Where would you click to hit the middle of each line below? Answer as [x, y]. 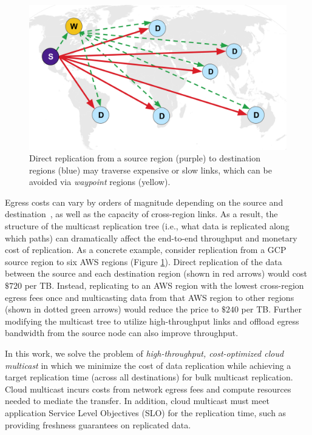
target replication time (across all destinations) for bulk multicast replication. [149, 377]
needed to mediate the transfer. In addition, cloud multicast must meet [137, 401]
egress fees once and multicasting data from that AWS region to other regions [150, 297]
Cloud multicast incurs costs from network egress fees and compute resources [148, 389]
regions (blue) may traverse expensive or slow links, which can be [151, 170]
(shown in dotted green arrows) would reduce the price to [112, 309]
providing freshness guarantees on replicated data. [98, 424]
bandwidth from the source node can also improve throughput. [122, 333]
